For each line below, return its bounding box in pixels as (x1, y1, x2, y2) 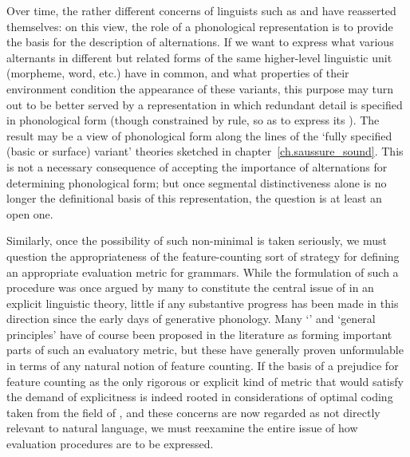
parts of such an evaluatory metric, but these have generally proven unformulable (6, 341, 404, 358)
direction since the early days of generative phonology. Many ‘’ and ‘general (6, 310, 376, 327)
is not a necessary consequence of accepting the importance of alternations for (6, 158, 388, 175)
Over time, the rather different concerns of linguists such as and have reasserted (6, 2, 396, 18)
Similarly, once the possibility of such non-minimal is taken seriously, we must (6, 232, 388, 249)
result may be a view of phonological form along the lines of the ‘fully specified (6, 127, 392, 144)
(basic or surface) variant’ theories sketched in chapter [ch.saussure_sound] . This (6, 143, 404, 160)
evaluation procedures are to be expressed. (6, 435, 214, 452)
